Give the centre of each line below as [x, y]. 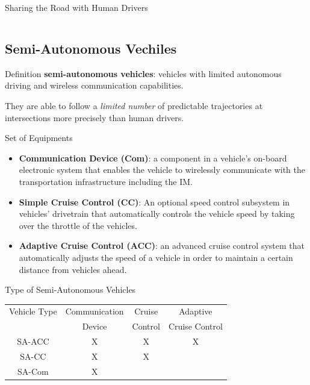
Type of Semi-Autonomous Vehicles [70, 290]
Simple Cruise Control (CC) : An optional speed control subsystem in [154, 202]
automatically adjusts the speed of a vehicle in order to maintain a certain [156, 257]
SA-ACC [33, 341]
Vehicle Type [33, 311]
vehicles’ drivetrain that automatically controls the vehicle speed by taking [157, 214]
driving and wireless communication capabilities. [94, 85]
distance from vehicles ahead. [73, 269]
